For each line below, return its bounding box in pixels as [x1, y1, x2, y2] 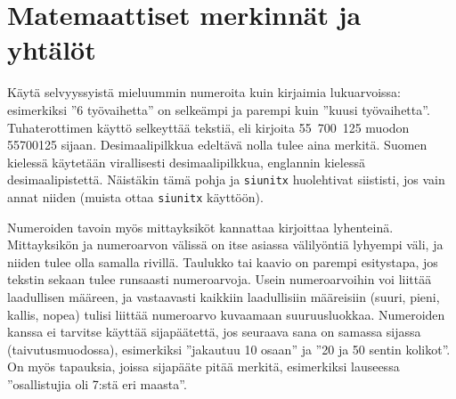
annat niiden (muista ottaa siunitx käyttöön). [7, 187, 264, 206]
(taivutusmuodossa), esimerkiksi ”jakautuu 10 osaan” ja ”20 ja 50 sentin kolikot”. [7, 339, 451, 358]
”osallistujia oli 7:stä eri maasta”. [7, 374, 187, 393]
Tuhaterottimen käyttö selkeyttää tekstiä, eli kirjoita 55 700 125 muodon [7, 118, 410, 136]
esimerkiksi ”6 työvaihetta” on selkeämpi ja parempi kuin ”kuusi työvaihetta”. [7, 100, 430, 118]
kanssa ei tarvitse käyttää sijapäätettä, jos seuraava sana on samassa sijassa [7, 322, 421, 341]
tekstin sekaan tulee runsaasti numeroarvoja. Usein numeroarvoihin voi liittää [7, 270, 432, 289]
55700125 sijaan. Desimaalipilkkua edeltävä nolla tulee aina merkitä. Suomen [7, 135, 427, 154]
